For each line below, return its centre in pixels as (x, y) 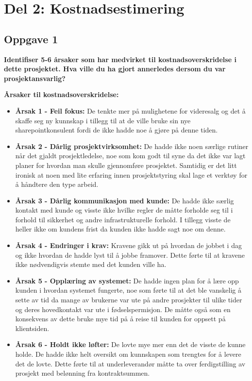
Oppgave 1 (31, 39)
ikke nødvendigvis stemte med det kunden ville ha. (91, 264)
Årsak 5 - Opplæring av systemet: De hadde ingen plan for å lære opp (127, 280)
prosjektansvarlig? (35, 78)
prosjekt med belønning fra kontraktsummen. (83, 373)
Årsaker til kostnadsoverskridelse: (61, 94)
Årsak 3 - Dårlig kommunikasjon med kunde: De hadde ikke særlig (125, 200)
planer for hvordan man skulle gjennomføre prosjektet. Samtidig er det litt (126, 165)
